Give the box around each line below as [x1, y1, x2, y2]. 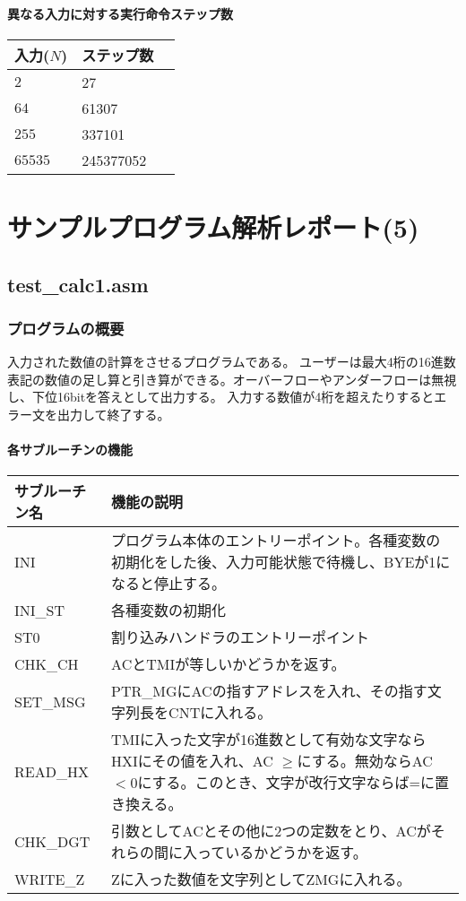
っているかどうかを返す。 [197, 842, 367, 863]
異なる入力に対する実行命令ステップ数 [7, 4, 233, 22]
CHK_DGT [14, 830, 91, 852]
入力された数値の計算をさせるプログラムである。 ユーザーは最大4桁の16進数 [7, 352, 456, 371]
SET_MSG [14, 690, 86, 712]
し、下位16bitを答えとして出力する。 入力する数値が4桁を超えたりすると [7, 387, 435, 406]
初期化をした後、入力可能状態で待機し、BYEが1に [111, 551, 451, 573]
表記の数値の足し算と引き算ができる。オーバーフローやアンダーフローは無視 [7, 369, 457, 388]
